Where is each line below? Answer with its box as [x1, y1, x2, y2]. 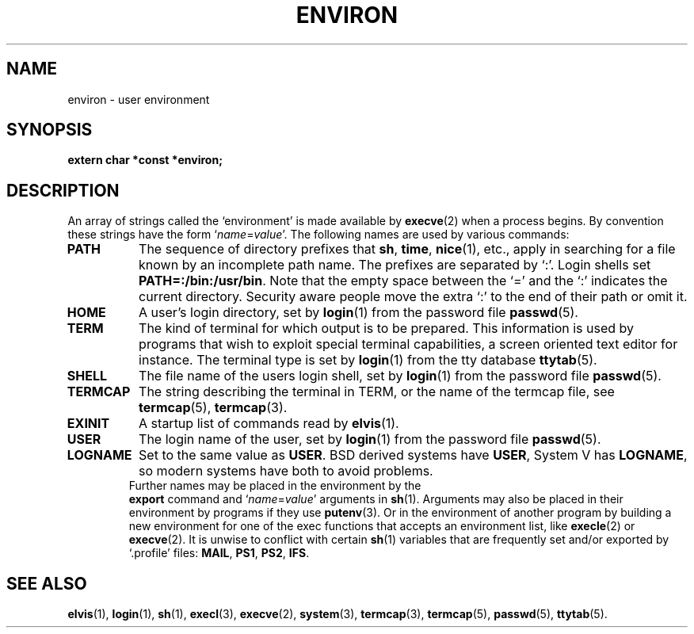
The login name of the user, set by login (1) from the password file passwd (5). [139, 431, 601, 448]
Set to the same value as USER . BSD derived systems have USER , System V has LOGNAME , [139, 447, 688, 464]
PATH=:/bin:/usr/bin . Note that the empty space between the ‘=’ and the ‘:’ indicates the [139, 273, 668, 289]
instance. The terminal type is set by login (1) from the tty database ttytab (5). [139, 352, 597, 369]
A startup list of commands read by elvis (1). [139, 415, 399, 432]
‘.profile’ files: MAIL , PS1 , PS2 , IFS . [128, 546, 310, 560]
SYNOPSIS [6, 120, 93, 140]
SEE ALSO [6, 573, 87, 594]
